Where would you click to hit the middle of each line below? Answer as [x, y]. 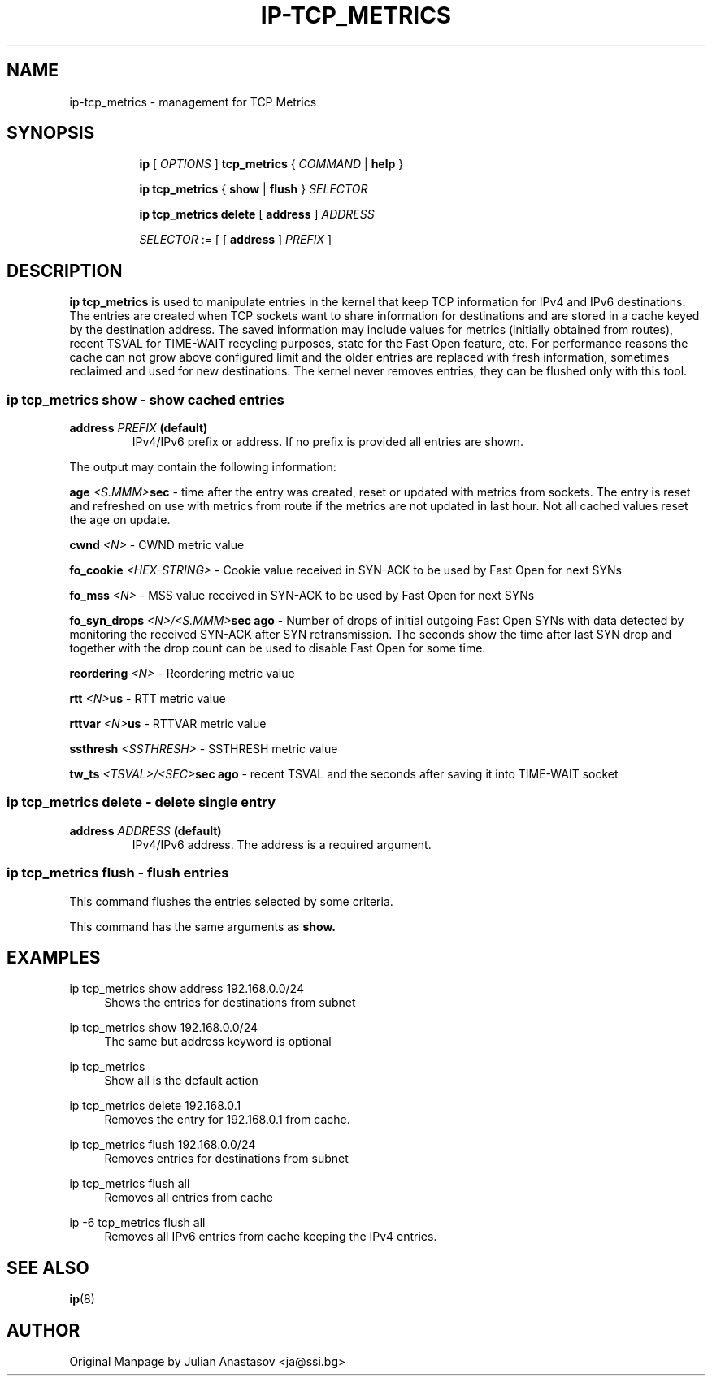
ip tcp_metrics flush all [130, 1184]
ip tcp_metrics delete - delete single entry [141, 802]
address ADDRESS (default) [145, 830]
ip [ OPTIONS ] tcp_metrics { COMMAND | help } [271, 164]
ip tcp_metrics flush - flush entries [118, 873]
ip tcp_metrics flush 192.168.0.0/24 [163, 1145]
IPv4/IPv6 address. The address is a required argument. [282, 844]
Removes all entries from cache [189, 1198]
